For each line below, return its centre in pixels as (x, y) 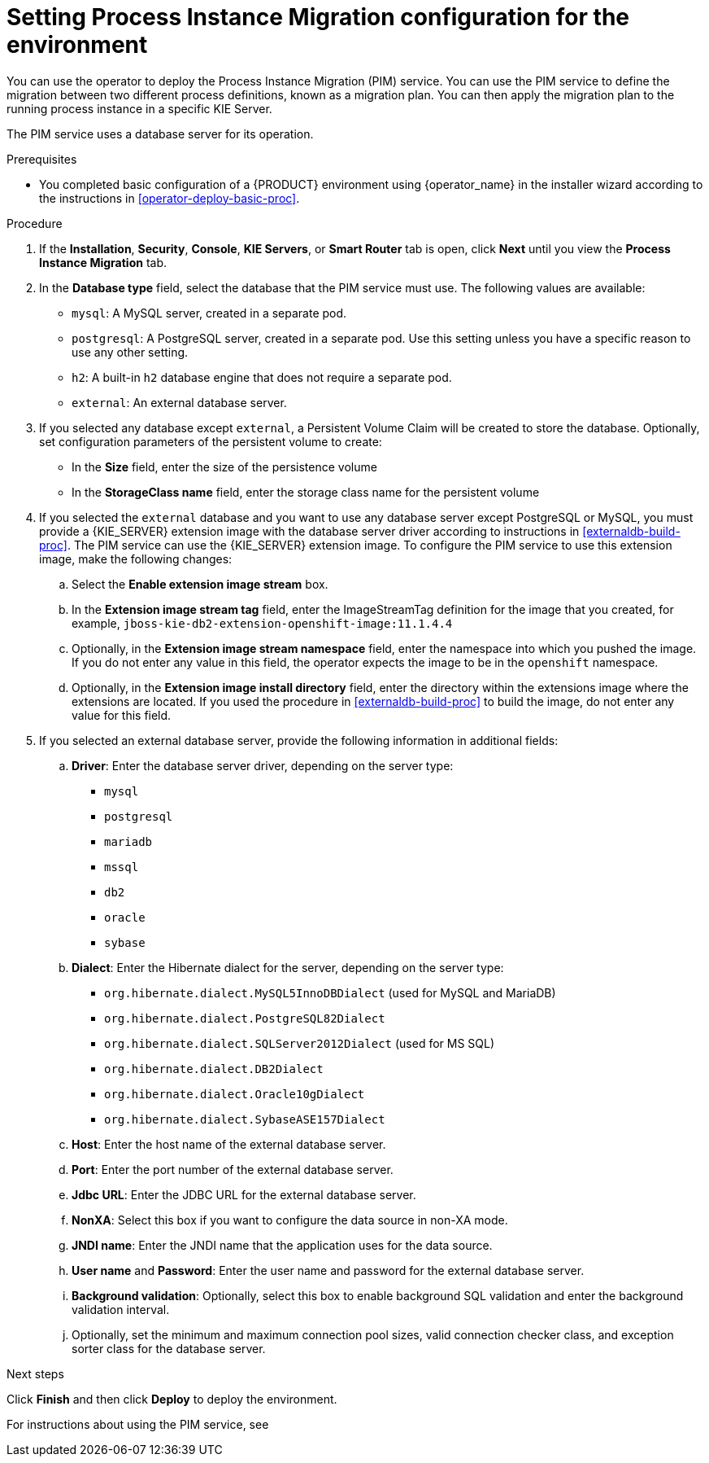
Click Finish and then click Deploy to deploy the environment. (172, 1399)
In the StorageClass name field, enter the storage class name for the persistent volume (306, 492)
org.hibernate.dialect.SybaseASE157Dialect (245, 1119)
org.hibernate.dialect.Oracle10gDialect (235, 1094)
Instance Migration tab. (103, 262)
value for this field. (122, 715)
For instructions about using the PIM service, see (138, 1424)
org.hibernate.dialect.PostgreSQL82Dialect (245, 1018)
